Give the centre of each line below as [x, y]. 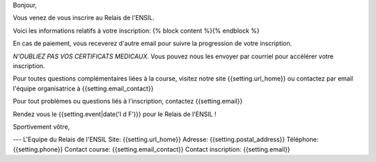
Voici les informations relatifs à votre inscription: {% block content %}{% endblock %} [136, 31]
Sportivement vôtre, [41, 127]
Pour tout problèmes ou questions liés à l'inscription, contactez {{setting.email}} [128, 102]
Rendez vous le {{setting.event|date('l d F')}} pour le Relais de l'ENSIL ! [115, 114]
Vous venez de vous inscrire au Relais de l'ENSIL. [84, 18]
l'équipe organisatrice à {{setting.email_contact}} [83, 88]
